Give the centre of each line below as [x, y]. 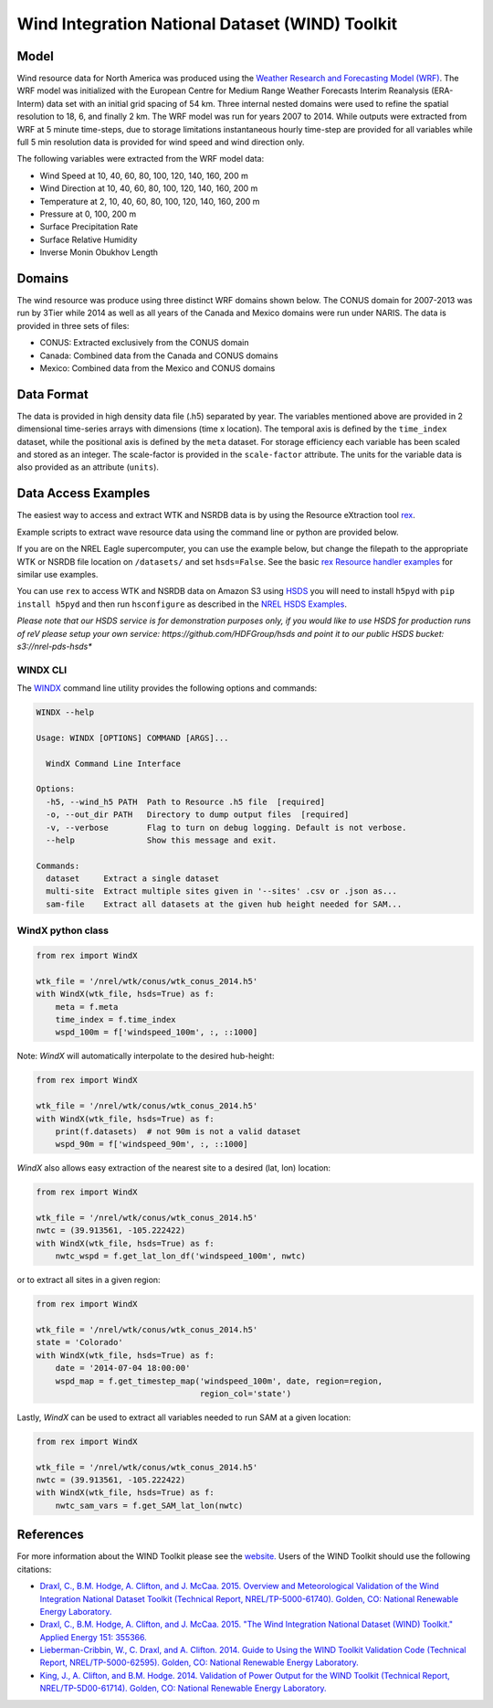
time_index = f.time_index [116, 1019]
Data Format [52, 394]
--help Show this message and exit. [162, 840]
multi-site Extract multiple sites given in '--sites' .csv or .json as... [221, 891]
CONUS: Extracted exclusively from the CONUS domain [144, 343]
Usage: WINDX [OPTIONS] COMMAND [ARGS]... [132, 737]
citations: [34, 1569]
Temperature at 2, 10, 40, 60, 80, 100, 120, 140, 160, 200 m [150, 201]
